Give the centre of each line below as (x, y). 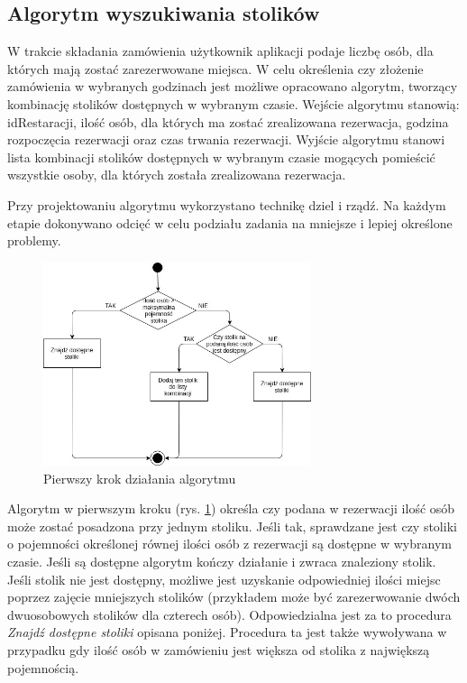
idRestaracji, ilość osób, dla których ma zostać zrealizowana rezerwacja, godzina (228, 121)
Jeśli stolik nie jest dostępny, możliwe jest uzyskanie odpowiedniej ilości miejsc (224, 579)
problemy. (34, 240)
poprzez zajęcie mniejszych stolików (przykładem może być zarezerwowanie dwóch (234, 597)
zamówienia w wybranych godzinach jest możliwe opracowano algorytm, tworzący (233, 86)
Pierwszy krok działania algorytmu (140, 478)
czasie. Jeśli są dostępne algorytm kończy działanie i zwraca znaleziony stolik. (222, 562)
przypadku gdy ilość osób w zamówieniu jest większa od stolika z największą (219, 650)
